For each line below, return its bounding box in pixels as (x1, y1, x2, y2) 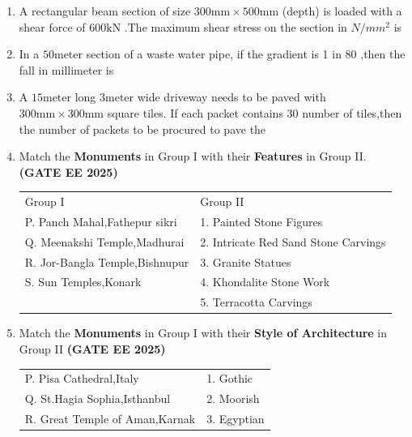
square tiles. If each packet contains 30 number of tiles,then (107, 104, 402, 121)
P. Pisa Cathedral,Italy (24, 370, 139, 387)
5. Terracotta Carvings (200, 293, 312, 311)
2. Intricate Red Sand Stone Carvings (200, 233, 386, 250)
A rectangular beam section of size (19, 2, 191, 19)
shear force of (19, 18, 86, 35)
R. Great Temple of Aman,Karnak (24, 410, 196, 427)
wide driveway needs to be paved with (137, 88, 326, 105)
